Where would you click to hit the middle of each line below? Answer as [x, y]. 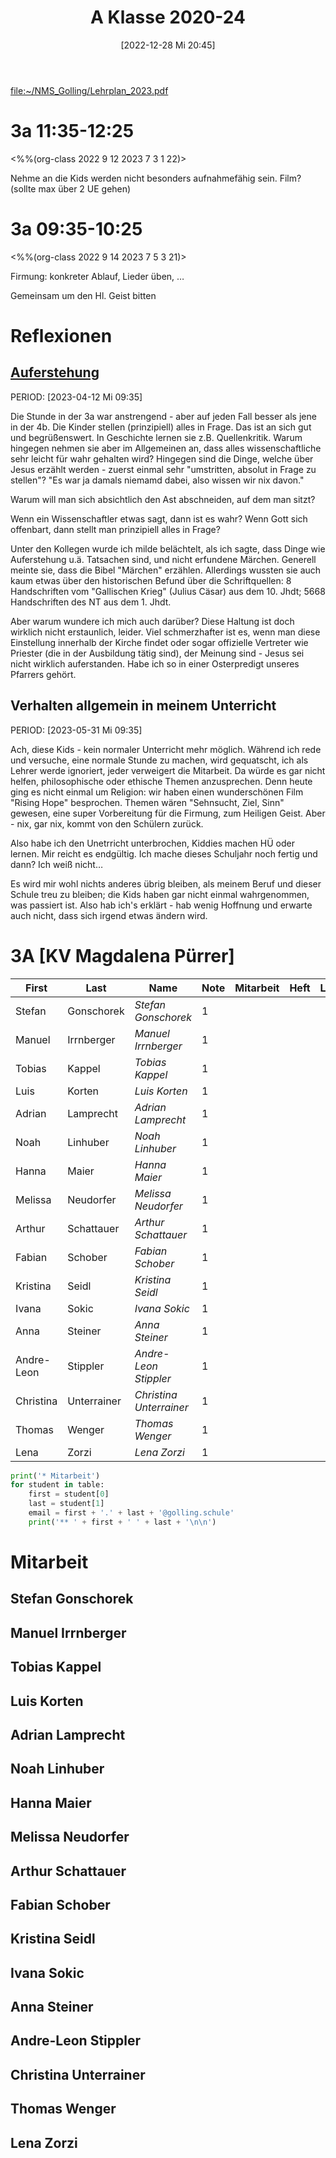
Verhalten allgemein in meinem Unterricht [143, 706]
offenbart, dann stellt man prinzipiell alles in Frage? [115, 529]
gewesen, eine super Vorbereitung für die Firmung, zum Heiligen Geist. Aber [168, 813]
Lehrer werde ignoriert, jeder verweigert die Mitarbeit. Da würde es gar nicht [168, 770]
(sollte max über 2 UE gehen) [71, 188]
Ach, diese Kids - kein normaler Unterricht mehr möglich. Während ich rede [166, 749]
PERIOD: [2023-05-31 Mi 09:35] [76, 730]
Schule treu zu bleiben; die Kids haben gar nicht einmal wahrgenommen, [160, 894]
